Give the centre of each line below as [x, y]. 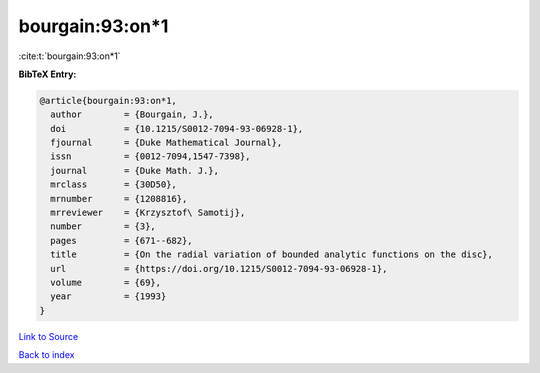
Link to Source [48, 336]
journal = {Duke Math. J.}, [135, 170]
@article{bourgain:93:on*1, [108, 100]
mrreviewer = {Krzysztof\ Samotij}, [148, 213]
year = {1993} [108, 296]
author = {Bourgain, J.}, [132, 114]
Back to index [46, 355]
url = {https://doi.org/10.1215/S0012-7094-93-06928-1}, [219, 268]
